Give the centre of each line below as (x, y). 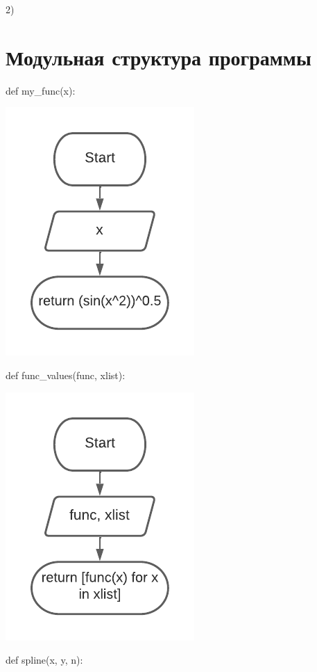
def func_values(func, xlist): (66, 375)
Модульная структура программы (158, 57)
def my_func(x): (41, 90)
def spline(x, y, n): (44, 660)
